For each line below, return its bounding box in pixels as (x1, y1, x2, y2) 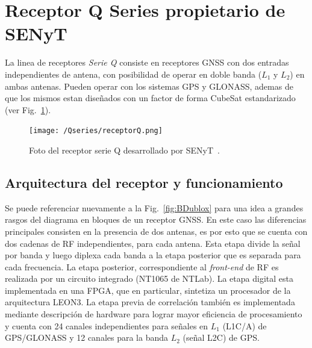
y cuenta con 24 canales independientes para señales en (5, 319, 208, 332)
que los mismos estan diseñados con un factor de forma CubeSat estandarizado (5, 92, 296, 104)
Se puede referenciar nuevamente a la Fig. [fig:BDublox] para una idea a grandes (5, 201, 304, 214)
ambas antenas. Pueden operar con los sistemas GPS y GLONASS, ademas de (5, 79, 293, 92)
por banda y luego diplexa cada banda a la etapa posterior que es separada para (5, 249, 301, 261)
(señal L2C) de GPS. (183, 331, 260, 344)
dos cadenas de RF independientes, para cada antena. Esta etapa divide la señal (5, 237, 301, 249)
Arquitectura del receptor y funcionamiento (5, 173, 283, 191)
